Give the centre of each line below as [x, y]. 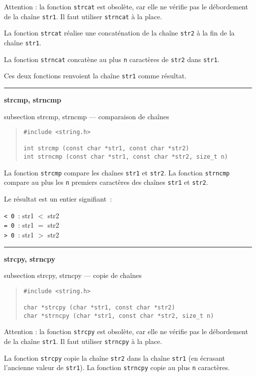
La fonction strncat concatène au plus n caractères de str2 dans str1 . [112, 59]
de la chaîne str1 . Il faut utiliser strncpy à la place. [83, 341]
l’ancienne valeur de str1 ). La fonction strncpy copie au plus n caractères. [117, 367]
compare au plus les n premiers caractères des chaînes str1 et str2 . [106, 182]
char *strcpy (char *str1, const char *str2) [99, 308]
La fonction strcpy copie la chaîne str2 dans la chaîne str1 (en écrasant [115, 358]
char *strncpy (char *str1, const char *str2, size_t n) [119, 316]
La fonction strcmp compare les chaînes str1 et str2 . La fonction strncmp [117, 172]
